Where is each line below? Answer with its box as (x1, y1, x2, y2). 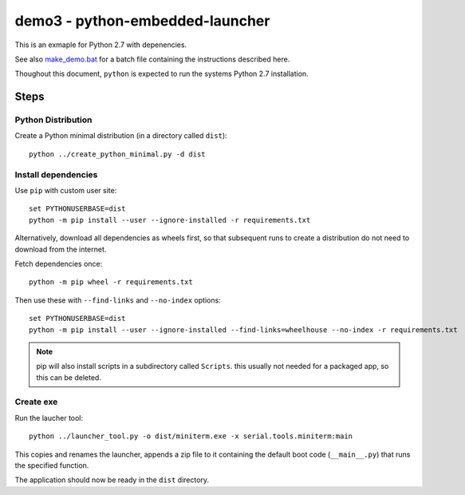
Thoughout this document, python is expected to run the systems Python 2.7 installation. (14, 69, 309, 79)
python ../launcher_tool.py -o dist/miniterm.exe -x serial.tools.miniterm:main (29, 432, 353, 441)
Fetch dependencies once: (14, 259, 103, 268)
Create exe (14, 396, 58, 407)
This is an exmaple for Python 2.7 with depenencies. (14, 40, 187, 49)
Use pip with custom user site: (14, 186, 117, 196)
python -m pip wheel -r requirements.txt (29, 278, 193, 287)
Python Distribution (14, 114, 93, 125)
